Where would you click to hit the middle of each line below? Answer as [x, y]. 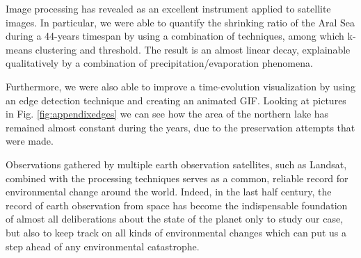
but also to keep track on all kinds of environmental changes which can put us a [176, 232]
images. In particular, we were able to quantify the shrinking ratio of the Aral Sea [180, 22]
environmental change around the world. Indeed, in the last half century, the [169, 192]
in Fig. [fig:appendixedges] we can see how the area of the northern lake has [167, 114]
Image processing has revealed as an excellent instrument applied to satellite [168, 8]
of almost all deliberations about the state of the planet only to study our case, [175, 219]
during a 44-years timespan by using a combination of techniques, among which [175, 36]
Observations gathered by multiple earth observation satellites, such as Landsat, [176, 164]
